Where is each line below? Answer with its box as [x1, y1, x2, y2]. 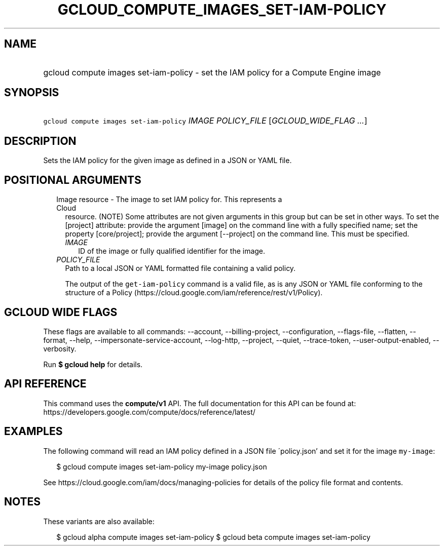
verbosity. [43, 344, 77, 353]
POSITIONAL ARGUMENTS [4, 173, 141, 186]
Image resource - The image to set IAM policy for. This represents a [56, 195, 282, 204]
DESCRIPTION [4, 134, 77, 147]
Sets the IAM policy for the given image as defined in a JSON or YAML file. [43, 156, 292, 165]
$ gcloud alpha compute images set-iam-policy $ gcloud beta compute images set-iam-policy [56, 532, 371, 541]
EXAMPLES [4, 425, 63, 438]
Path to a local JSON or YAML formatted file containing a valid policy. [65, 264, 296, 273]
